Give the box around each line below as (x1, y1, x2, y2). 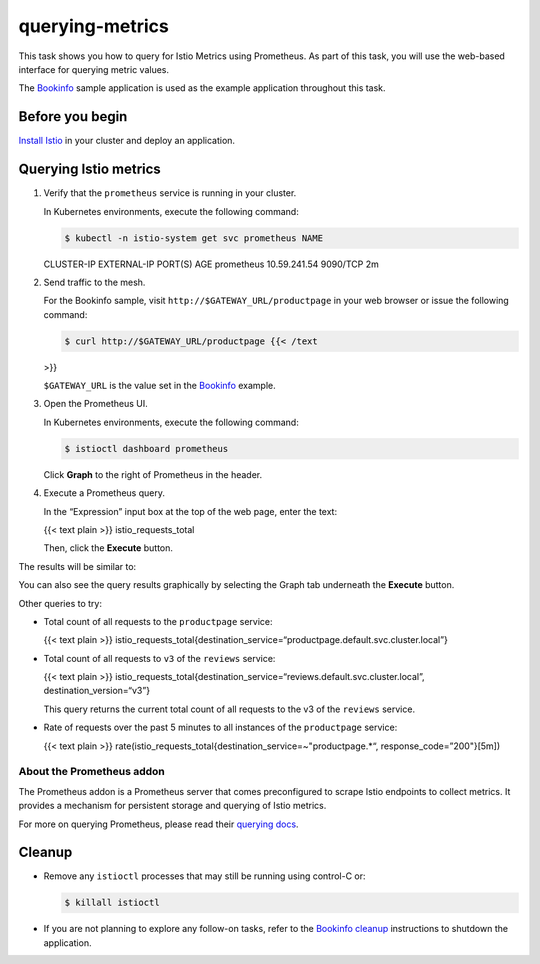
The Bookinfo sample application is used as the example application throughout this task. (18, 82, 386, 94)
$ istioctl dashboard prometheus (64, 443, 229, 454)
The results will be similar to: (18, 560, 137, 572)
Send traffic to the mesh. (43, 276, 146, 288)
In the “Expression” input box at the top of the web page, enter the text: (43, 505, 338, 517)
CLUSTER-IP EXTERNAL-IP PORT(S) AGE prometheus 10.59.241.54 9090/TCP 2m (43, 258, 379, 270)
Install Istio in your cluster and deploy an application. (18, 135, 235, 147)
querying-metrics (18, 15, 170, 37)
